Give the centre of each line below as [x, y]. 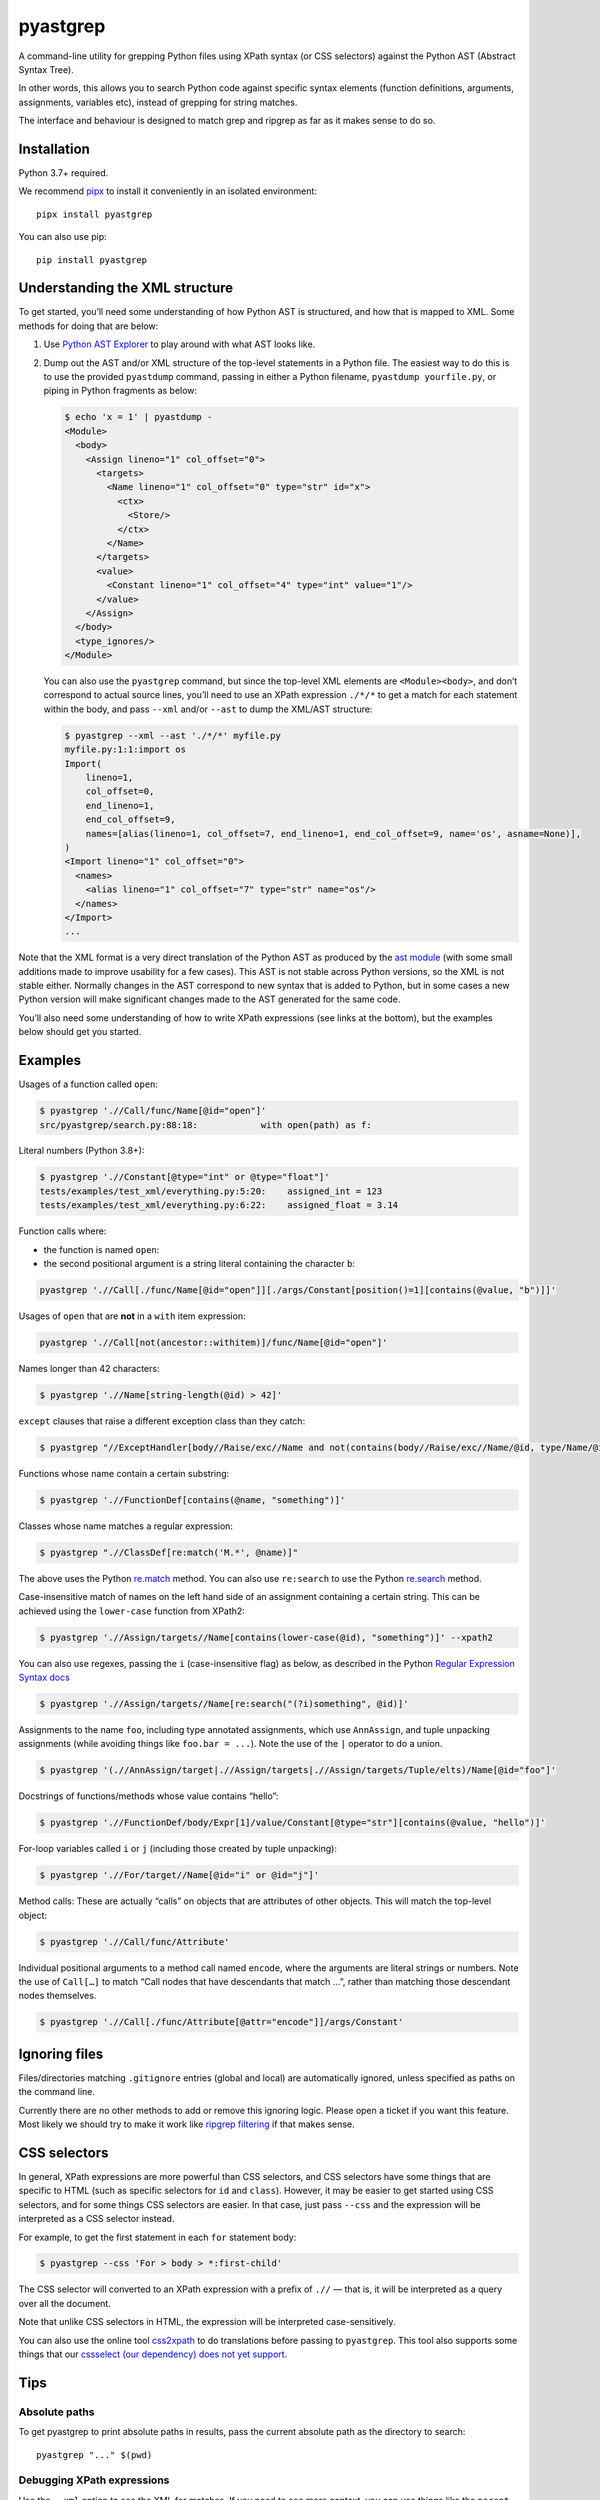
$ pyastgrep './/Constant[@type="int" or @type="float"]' [184, 1177]
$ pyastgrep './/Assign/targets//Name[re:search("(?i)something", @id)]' [224, 1703]
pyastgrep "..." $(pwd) [94, 2454]
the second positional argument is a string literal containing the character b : [199, 1264]
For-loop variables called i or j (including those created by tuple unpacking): [178, 1849]
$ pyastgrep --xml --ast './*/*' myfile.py [173, 735]
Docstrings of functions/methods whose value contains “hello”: [148, 1796]
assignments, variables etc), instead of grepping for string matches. [158, 102]
